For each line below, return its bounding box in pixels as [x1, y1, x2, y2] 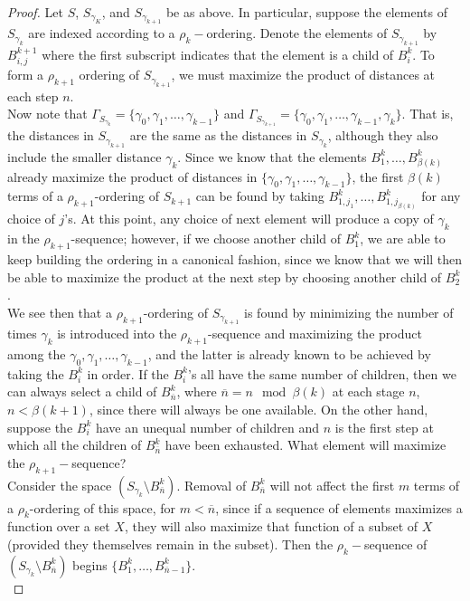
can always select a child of [7, 382, 157, 401]
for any [421, 186, 461, 205]
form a [7, 65, 44, 84]
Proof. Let [7, 3, 63, 21]
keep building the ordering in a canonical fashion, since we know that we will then [7, 250, 463, 269]
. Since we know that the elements [177, 147, 367, 166]
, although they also [327, 126, 438, 145]
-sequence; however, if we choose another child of [70, 229, 342, 248]
